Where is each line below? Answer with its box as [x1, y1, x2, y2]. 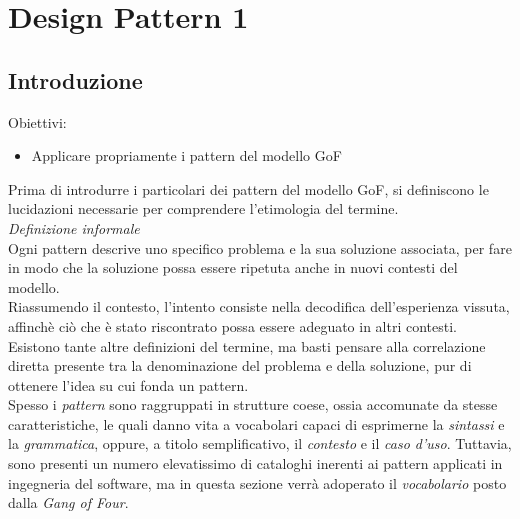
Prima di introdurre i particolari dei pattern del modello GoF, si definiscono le [8, 178, 489, 199]
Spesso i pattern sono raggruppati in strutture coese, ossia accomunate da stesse [8, 394, 498, 415]
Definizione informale [8, 217, 140, 238]
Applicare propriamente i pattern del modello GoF [31, 145, 342, 166]
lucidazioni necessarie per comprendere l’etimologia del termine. [8, 198, 399, 219]
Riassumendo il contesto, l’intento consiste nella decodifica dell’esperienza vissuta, [8, 296, 510, 317]
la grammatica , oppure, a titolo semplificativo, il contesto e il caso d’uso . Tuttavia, [8, 433, 512, 454]
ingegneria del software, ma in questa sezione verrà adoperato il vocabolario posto [8, 472, 507, 493]
